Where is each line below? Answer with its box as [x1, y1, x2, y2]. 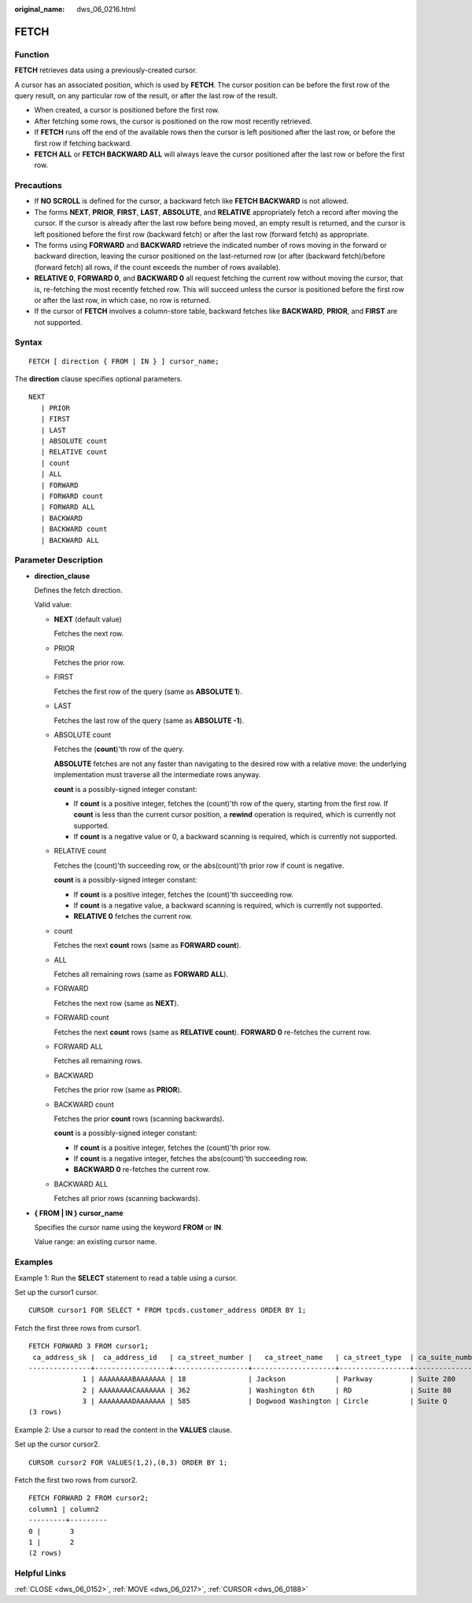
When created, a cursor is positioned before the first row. [34, 105, 220, 115]
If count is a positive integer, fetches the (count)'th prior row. [73, 1143, 271, 1152]
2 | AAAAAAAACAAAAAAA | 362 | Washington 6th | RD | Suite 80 [82, 1385, 452, 1395]
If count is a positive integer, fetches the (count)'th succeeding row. [73, 890, 294, 899]
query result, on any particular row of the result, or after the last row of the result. [14, 90, 278, 100]
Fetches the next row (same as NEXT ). [53, 998, 179, 1008]
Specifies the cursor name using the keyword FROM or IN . [34, 1223, 223, 1233]
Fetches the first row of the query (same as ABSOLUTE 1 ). [53, 687, 243, 696]
